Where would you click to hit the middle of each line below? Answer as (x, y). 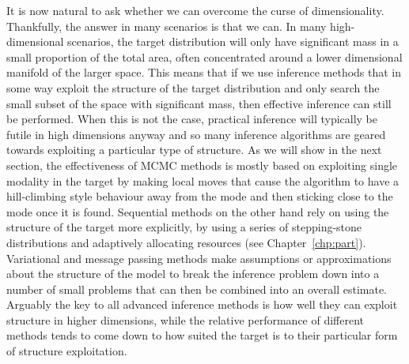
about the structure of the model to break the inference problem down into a (193, 274)
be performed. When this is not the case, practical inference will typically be (192, 119)
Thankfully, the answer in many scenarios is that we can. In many (167, 26)
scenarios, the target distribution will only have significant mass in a (233, 41)
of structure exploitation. (67, 351)
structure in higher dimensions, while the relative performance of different (186, 319)
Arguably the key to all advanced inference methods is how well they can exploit (202, 304)
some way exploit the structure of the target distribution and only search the (193, 87)
